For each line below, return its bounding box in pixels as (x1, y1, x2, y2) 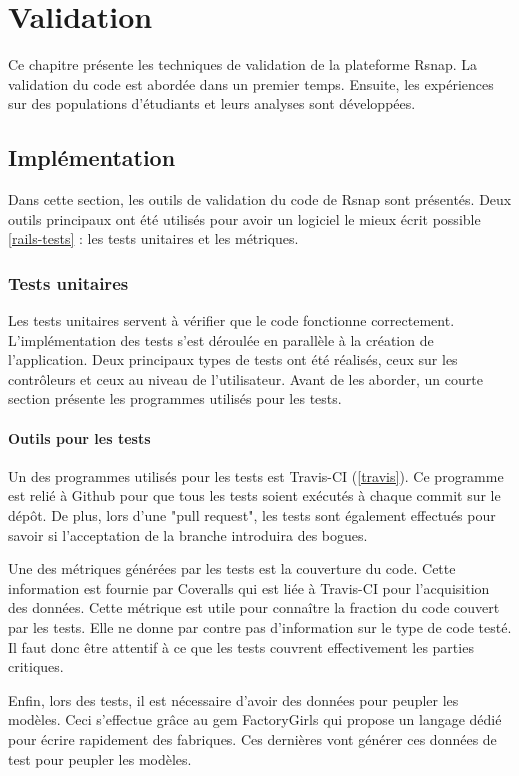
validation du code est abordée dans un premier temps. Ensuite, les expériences (8, 73, 494, 94)
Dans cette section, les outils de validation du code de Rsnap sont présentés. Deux (8, 189, 512, 210)
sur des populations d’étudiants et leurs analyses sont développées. (8, 93, 416, 114)
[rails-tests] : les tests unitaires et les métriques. (8, 228, 299, 249)
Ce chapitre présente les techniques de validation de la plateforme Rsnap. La (8, 54, 477, 75)
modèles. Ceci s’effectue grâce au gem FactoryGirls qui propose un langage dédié (8, 709, 502, 730)
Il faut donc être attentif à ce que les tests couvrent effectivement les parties (8, 636, 474, 657)
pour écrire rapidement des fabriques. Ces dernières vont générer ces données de (8, 729, 497, 749)
